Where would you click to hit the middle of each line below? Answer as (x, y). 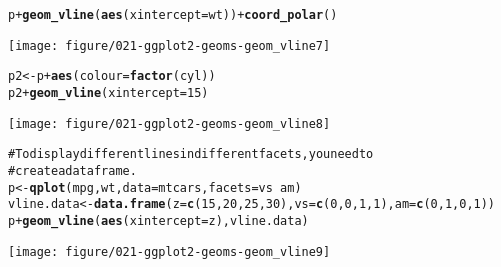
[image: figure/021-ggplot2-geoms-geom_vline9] (169, 251)
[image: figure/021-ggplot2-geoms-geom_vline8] (169, 123)
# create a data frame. (72, 170)
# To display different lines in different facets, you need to (191, 154)
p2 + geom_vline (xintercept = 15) (108, 92)
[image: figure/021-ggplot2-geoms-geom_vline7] (169, 45)
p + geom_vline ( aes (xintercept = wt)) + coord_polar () (173, 15)
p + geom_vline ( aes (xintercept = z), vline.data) (158, 220)
